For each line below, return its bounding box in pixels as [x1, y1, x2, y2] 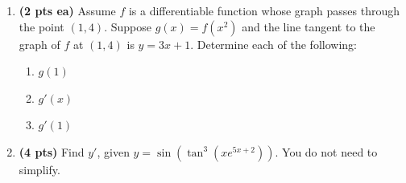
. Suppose [104, 18, 152, 35]
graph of [19, 35, 60, 52]
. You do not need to [275, 143, 378, 160]
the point [19, 18, 64, 35]
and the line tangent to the [242, 18, 375, 35]
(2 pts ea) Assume [19, 2, 116, 18]
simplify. [19, 161, 60, 177]
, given [97, 143, 130, 160]
